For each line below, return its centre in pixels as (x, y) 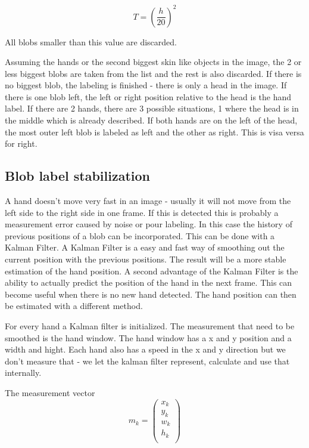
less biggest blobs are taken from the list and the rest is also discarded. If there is (153, 73)
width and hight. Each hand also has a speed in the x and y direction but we (145, 349)
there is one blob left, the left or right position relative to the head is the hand (148, 96)
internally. (23, 373)
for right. (21, 143)
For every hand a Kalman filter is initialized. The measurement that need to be (150, 325)
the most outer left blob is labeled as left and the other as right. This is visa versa (154, 132)
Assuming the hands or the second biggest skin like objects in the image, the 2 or (153, 62)
